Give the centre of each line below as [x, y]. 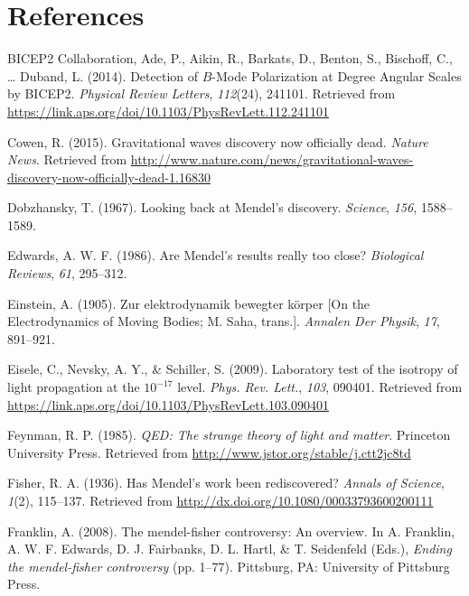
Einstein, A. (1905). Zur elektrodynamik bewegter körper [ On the [189, 303]
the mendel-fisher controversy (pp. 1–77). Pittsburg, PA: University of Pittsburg [229, 566]
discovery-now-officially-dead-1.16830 [109, 177]
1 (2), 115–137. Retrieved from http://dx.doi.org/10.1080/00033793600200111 [220, 500]
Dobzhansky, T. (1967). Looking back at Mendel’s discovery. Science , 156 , [212, 207]
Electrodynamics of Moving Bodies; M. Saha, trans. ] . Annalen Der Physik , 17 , [224, 321]
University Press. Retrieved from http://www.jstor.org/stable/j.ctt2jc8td [209, 452]
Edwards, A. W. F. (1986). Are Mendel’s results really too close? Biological [216, 255]
